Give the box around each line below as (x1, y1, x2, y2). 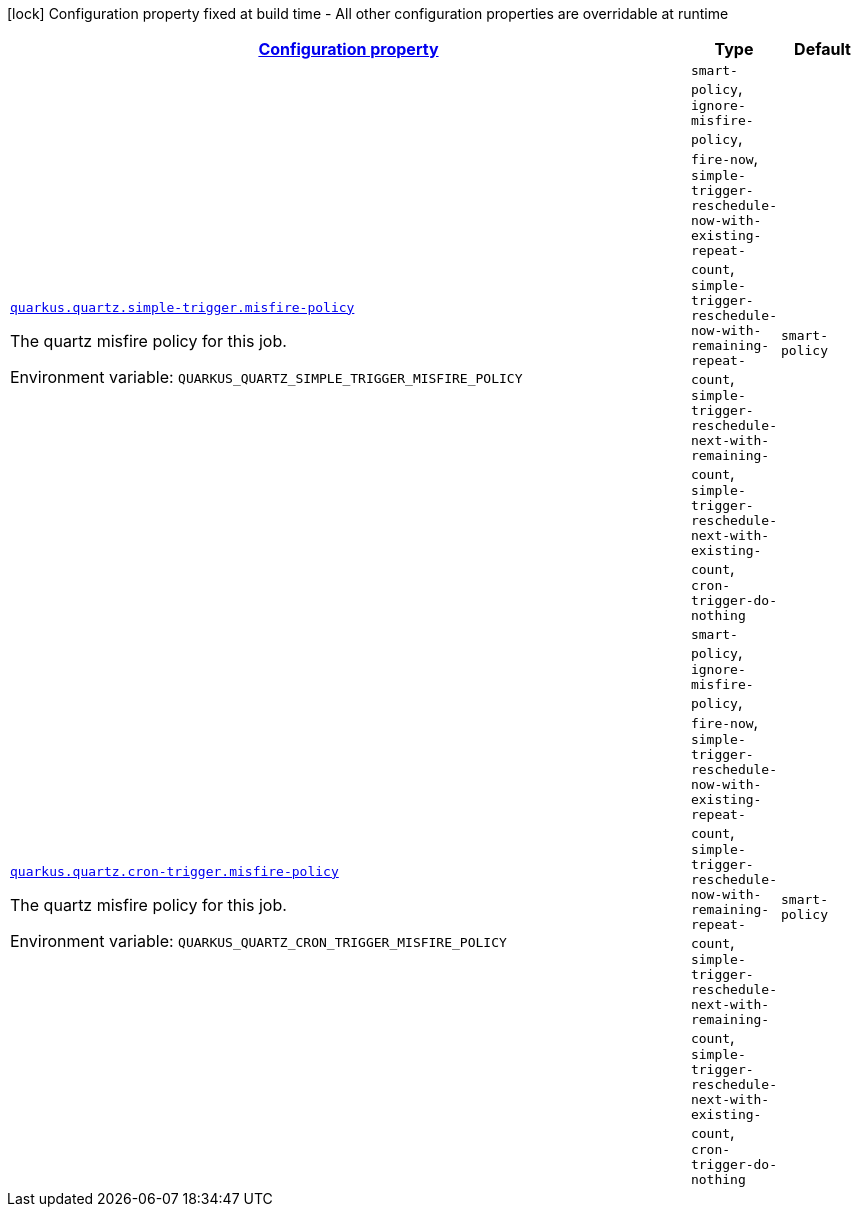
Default (794, 39, 851, 59)
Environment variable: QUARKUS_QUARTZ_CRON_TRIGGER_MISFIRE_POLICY (10, 930, 507, 951)
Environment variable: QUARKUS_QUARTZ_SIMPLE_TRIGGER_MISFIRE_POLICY (10, 366, 523, 387)
